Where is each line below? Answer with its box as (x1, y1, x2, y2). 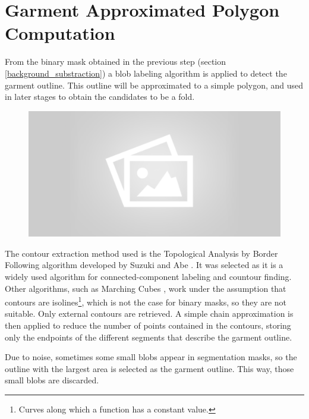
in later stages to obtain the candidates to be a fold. (5, 90, 195, 103)
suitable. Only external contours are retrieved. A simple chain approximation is (5, 307, 294, 320)
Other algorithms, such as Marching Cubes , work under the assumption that (5, 282, 286, 294)
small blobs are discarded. (5, 374, 99, 386)
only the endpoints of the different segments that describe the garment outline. (5, 330, 292, 343)
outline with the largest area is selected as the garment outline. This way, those (5, 362, 294, 374)
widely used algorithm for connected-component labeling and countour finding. (5, 270, 292, 283)
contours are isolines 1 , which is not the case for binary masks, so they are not (5, 294, 287, 308)
